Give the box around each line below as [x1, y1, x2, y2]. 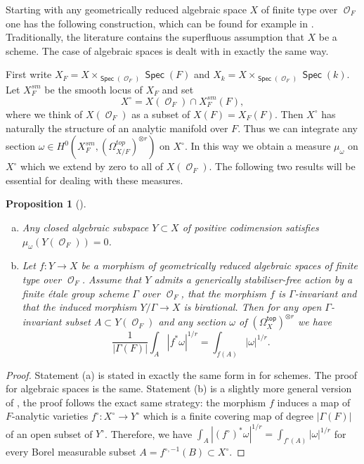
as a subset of [131, 106, 190, 121]
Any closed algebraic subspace [22, 219, 149, 234]
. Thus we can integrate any [238, 120, 358, 135]
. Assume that [82, 271, 142, 286]
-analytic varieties [12, 408, 89, 423]
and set [162, 82, 194, 96]
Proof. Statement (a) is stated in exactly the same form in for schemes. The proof [6, 367, 358, 382]
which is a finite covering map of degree [143, 408, 314, 423]
